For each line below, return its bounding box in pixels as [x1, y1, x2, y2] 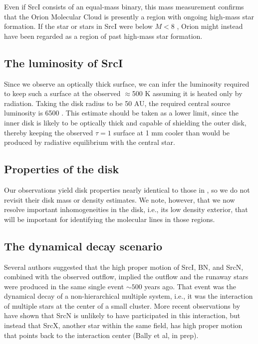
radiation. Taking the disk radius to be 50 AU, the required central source [4, 98, 231, 108]
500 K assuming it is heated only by [132, 88, 243, 99]
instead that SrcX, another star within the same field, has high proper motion [4, 320, 243, 331]
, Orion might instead [177, 21, 243, 31]
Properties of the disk [4, 161, 119, 177]
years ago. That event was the [144, 281, 237, 291]
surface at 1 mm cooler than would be [113, 127, 230, 137]
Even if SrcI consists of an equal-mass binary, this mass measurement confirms [4, 1, 244, 11]
